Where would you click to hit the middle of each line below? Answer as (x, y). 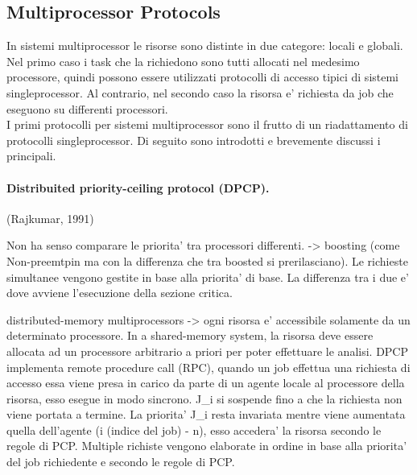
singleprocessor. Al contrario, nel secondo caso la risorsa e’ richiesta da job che (200, 92)
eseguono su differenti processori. (87, 108)
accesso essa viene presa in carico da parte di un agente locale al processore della (206, 383)
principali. (31, 156)
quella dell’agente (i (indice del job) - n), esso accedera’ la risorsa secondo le (194, 430)
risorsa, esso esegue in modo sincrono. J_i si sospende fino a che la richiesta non (204, 398)
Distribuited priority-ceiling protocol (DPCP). (138, 187)
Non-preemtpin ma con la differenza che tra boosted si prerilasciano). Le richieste (207, 260)
